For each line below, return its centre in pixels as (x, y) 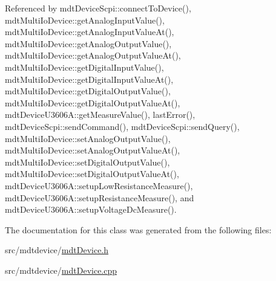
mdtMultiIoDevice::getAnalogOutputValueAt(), (93, 55)
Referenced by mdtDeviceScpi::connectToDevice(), (98, 8)
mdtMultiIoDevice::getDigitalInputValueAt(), (89, 79)
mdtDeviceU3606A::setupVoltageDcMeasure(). (91, 209)
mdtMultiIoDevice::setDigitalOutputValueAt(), (92, 174)
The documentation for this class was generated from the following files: (138, 229)
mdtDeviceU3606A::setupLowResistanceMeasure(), (99, 185)
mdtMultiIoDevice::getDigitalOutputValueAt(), (93, 102)
